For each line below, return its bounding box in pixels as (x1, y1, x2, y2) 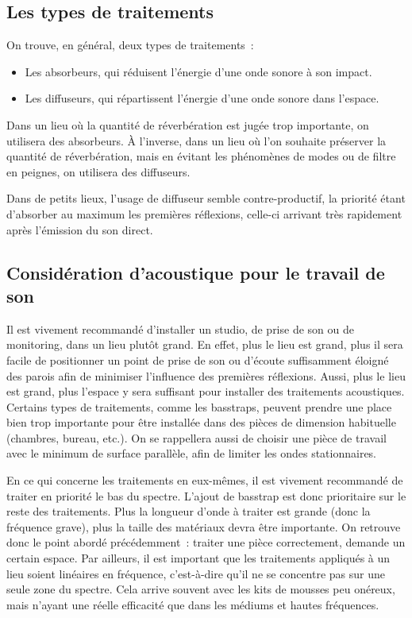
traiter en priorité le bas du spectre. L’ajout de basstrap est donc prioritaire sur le (6, 487, 406, 504)
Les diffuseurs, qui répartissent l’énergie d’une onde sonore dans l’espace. (25, 90, 379, 106)
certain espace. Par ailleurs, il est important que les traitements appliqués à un (6, 550, 391, 566)
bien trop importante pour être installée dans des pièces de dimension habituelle (6, 414, 396, 431)
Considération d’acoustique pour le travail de (6, 260, 385, 284)
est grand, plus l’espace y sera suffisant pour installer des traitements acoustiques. (6, 383, 405, 400)
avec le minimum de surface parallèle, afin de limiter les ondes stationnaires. (6, 445, 377, 462)
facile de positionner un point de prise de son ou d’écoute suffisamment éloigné (6, 351, 389, 368)
